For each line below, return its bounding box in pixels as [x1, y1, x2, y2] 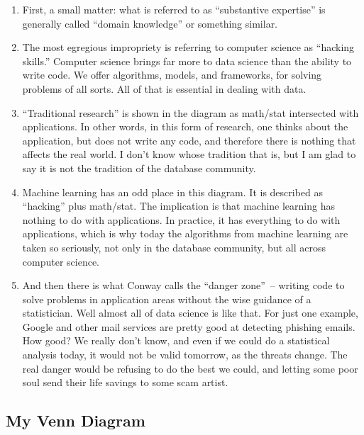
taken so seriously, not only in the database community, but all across [22, 239, 326, 254]
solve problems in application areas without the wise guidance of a [22, 291, 311, 306]
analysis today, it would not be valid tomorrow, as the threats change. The [22, 347, 348, 362]
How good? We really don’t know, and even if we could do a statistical [22, 333, 330, 348]
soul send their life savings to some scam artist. [22, 375, 228, 390]
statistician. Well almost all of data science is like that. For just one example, [22, 305, 358, 320]
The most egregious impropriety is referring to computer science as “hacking [22, 40, 355, 55]
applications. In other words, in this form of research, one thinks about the [22, 119, 348, 134]
